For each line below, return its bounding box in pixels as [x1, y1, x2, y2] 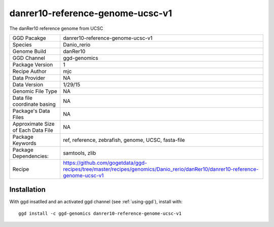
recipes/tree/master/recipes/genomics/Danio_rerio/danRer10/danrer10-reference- [62, 165, 259, 172]
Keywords [12, 139, 37, 146]
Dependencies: [12, 153, 49, 160]
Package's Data [12, 107, 50, 114]
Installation [9, 185, 46, 194]
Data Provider [12, 74, 46, 81]
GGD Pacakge [12, 34, 46, 42]
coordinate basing [12, 100, 56, 107]
